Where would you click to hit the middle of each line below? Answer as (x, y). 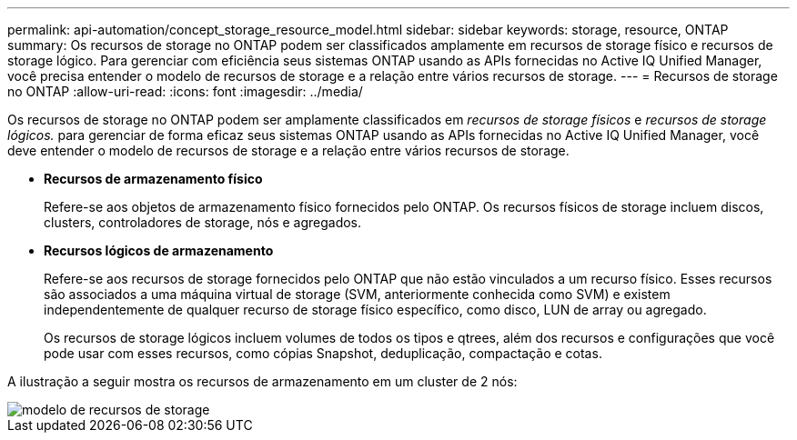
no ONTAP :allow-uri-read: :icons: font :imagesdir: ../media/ (185, 91)
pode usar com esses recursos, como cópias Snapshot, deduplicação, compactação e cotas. (323, 353)
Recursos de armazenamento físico (153, 179)
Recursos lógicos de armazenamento (159, 250)
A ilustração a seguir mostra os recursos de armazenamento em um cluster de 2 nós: (262, 381)
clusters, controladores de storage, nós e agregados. (203, 222)
